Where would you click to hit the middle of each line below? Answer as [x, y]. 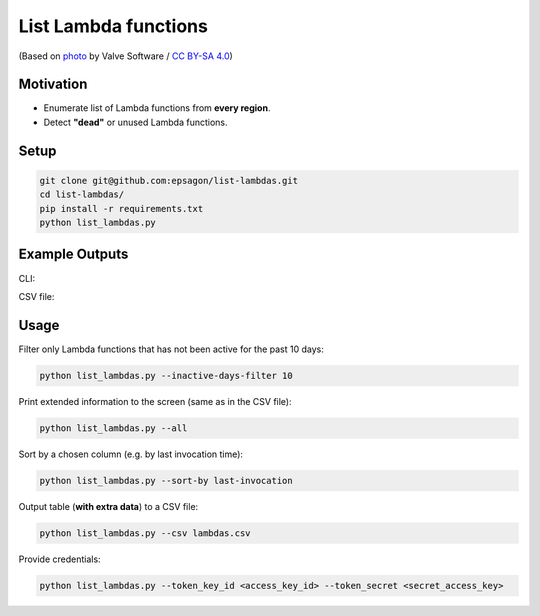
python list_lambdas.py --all [113, 428]
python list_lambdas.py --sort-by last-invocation [166, 480]
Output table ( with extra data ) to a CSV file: [108, 506]
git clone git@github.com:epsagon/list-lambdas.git [169, 180]
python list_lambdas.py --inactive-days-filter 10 [166, 375]
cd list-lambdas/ [82, 194]
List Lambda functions [113, 26]
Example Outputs [73, 254]
